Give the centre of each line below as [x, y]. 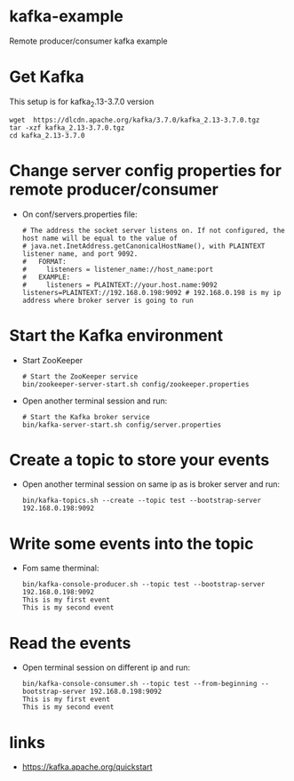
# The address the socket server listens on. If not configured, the [154, 230]
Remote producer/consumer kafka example [88, 41]
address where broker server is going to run [107, 300]
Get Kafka [47, 77]
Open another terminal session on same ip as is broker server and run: [151, 484]
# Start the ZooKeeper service [80, 376]
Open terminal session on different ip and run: [106, 667]
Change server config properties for [146, 170]
